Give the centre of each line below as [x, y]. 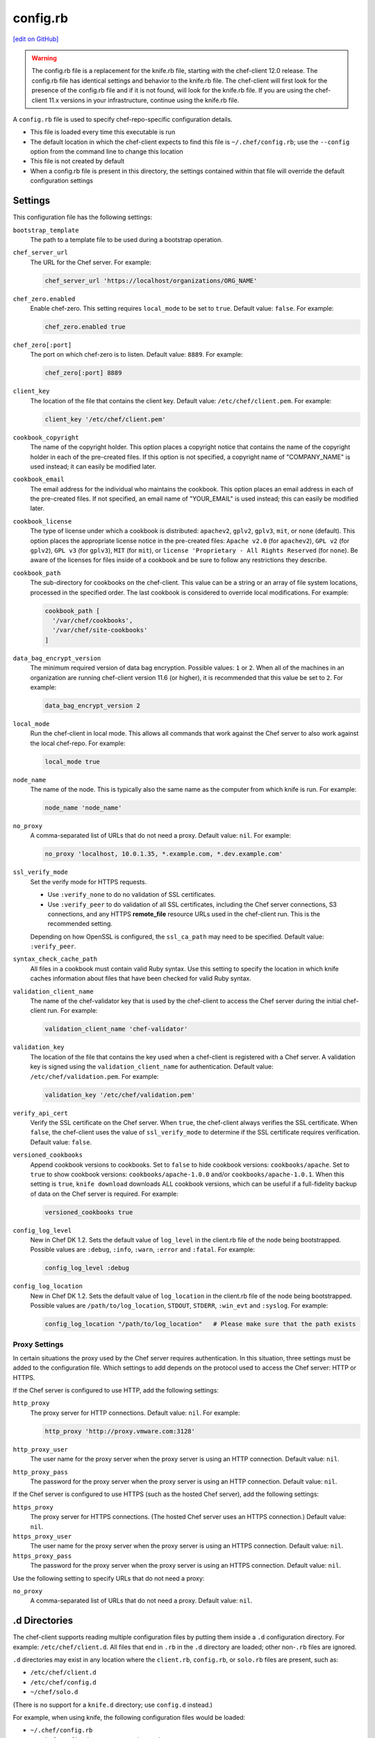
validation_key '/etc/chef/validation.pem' [120, 1095]
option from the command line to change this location [107, 152]
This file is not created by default [77, 161]
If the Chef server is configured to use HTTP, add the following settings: [116, 1390]
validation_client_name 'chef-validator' [116, 1029]
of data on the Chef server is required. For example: [104, 1194]
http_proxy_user [41, 1449]
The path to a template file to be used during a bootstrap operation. [127, 239]
